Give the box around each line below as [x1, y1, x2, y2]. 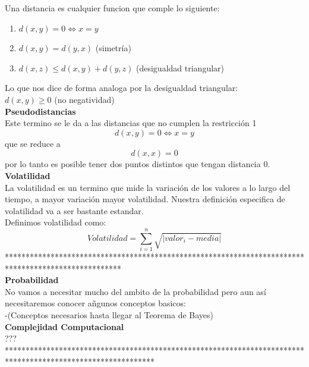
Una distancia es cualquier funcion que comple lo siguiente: [5, 2, 220, 14]
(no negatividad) [54, 93, 115, 105]
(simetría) [95, 42, 131, 54]
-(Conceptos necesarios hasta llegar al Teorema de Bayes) [5, 309, 214, 321]
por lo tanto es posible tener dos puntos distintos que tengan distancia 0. [5, 158, 270, 170]
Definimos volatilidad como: [5, 216, 106, 228]
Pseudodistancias [5, 105, 76, 117]
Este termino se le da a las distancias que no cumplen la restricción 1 [5, 117, 257, 129]
